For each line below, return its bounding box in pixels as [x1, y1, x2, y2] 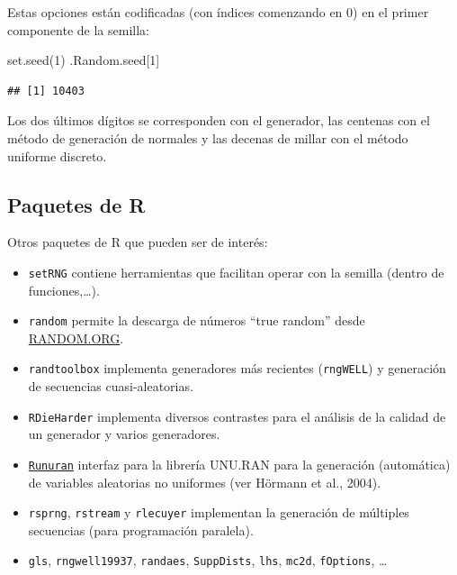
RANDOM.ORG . [28, 328, 124, 347]
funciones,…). [28, 280, 100, 299]
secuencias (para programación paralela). [28, 520, 254, 539]
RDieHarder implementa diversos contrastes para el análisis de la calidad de [28, 406, 446, 425]
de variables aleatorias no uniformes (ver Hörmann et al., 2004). [28, 472, 381, 491]
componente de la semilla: [7, 20, 149, 39]
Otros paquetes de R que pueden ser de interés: [7, 233, 268, 251]
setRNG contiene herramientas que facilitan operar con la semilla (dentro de [28, 262, 444, 281]
